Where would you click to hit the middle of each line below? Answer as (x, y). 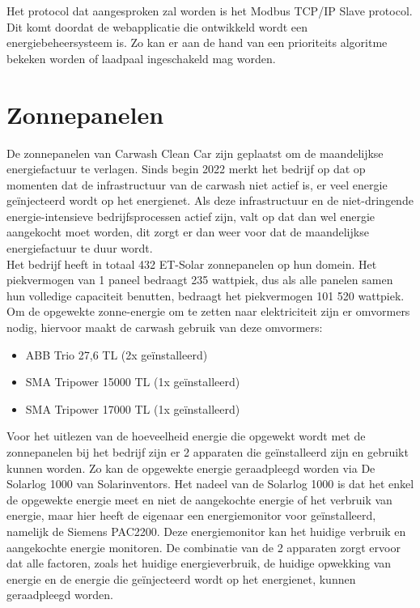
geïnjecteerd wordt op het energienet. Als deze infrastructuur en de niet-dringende (210, 200)
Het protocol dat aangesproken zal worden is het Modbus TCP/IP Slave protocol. (210, 11)
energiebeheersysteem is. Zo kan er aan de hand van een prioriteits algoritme (197, 43)
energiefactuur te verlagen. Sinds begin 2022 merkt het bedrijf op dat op (186, 169)
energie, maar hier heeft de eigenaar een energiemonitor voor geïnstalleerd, (191, 515)
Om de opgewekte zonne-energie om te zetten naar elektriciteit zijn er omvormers (208, 311)
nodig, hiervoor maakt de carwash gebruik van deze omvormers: (165, 327)
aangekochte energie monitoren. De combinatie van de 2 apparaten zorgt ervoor (204, 547)
